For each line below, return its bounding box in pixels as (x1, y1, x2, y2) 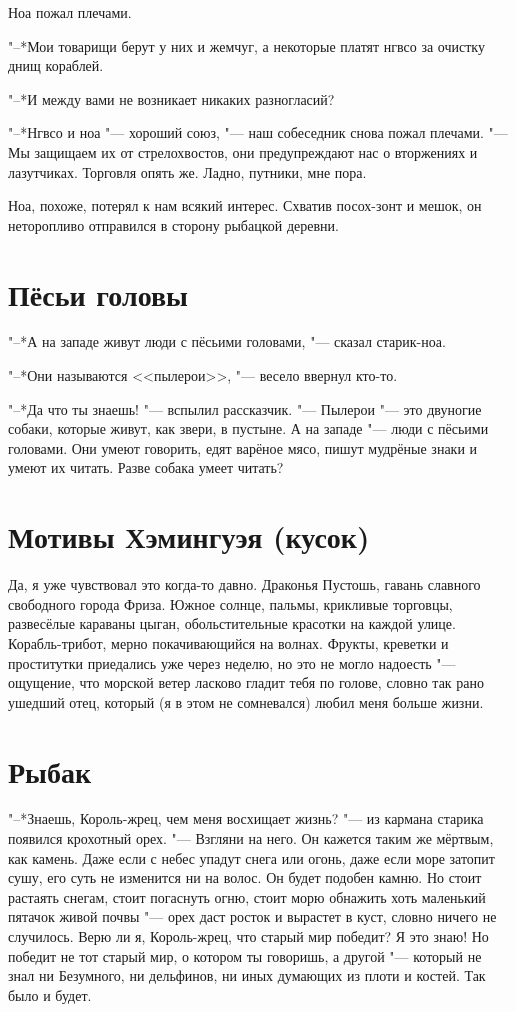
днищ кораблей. (8, 55, 104, 76)
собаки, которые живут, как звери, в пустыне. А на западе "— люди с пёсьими (8, 418, 489, 439)
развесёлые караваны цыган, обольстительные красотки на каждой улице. (8, 613, 456, 634)
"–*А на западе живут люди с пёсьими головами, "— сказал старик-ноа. (8, 331, 446, 352)
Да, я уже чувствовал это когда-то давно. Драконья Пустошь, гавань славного (8, 574, 481, 595)
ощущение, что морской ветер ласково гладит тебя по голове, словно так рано (8, 672, 485, 693)
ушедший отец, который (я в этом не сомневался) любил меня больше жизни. (8, 691, 484, 712)
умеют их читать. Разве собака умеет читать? (8, 457, 284, 478)
